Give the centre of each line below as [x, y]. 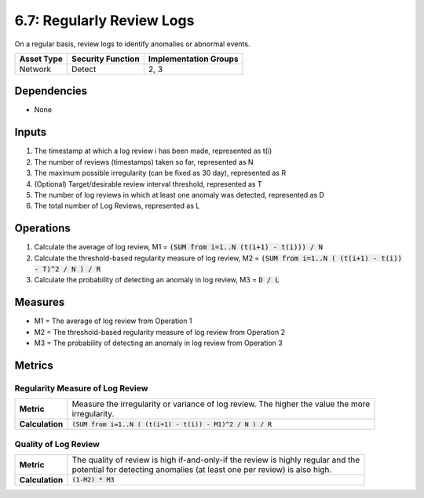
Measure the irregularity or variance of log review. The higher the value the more [221, 404]
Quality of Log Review [57, 444]
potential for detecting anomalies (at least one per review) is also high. [202, 469]
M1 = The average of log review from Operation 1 [113, 321]
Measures [40, 302]
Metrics [34, 365]
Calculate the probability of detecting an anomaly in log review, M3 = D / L [157, 280]
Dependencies [51, 91]
